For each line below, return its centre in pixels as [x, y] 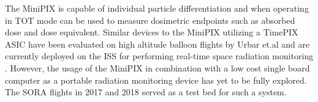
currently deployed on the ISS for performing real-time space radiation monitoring [159, 56]
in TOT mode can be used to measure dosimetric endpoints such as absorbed [150, 20]
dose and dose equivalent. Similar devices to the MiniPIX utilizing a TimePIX [152, 32]
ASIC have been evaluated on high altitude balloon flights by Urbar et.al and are [157, 44]
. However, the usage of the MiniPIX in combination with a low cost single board [157, 67]
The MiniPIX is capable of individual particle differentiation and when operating [157, 8]
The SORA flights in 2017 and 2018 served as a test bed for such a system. [146, 92]
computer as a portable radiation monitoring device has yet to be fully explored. [156, 80]
